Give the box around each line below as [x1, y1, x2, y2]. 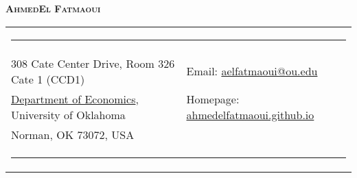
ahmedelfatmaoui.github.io [186, 106, 314, 123]
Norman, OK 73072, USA [11, 126, 135, 142]
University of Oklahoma [11, 106, 126, 123]
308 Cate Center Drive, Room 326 [11, 55, 175, 71]
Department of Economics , [11, 90, 139, 107]
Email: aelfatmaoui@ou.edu [186, 63, 318, 79]
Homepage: [186, 90, 240, 107]
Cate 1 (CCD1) [11, 71, 85, 87]
